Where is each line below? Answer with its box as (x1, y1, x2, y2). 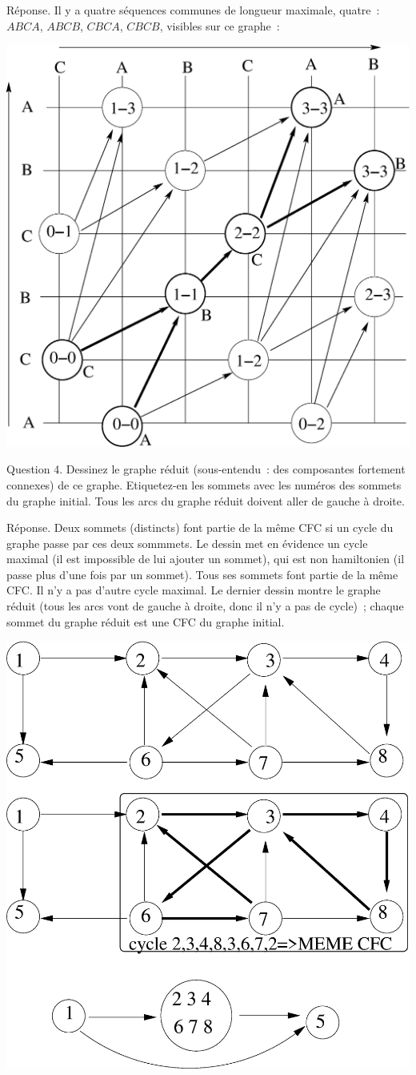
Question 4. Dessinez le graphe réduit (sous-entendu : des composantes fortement (6, 461, 406, 477)
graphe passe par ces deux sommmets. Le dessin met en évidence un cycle (6, 534, 368, 551)
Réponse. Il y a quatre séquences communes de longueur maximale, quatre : (6, 2, 380, 18)
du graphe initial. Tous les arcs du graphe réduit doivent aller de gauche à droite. (6, 492, 405, 509)
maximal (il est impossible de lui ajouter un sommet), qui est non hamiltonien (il (6, 550, 405, 567)
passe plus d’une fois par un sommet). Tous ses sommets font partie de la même (6, 566, 398, 582)
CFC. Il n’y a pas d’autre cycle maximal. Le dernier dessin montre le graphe (6, 582, 381, 598)
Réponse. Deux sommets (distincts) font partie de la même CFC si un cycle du (6, 519, 394, 536)
